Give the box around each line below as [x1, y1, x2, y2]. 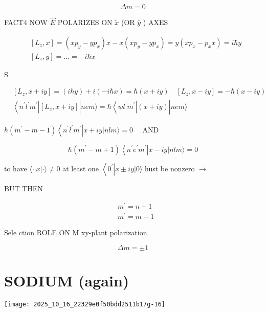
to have [4, 163, 27, 173]
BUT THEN [4, 183, 43, 193]
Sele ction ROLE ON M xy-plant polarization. [4, 227, 149, 238]
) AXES [143, 17, 168, 28]
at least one [62, 163, 99, 173]
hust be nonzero [145, 163, 195, 173]
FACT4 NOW [4, 17, 48, 28]
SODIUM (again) [4, 270, 129, 291]
